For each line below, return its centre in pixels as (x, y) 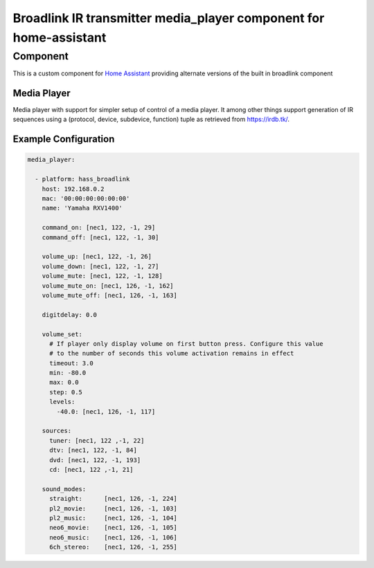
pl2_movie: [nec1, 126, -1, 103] (114, 508)
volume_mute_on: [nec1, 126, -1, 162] (108, 286)
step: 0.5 (66, 392)
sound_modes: (64, 489)
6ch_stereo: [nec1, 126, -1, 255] (114, 547)
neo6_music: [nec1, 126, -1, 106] (114, 537)
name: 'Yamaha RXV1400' (82, 208)
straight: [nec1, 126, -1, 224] (114, 499)
